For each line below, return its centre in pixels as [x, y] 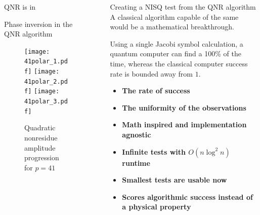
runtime [136, 163]
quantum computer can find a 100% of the [176, 53]
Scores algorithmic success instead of [187, 196]
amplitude [40, 147]
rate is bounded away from [151, 73]
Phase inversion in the [38, 24]
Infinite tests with [154, 151]
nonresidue [41, 137]
